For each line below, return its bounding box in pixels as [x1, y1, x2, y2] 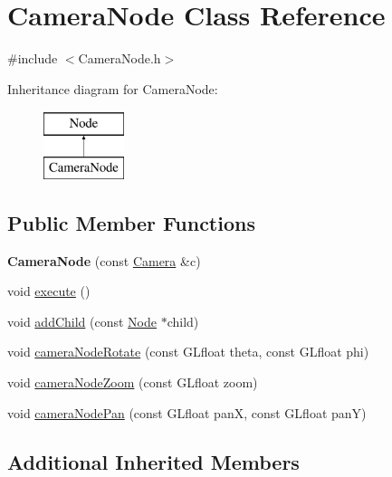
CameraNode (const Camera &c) [7, 251, 201, 270]
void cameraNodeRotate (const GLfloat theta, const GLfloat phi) [7, 342, 369, 361]
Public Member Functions [7, 208, 255, 236]
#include [7, 49, 58, 68]
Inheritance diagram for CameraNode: [7, 79, 218, 98]
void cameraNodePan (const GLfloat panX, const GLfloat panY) [7, 403, 367, 422]
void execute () [7, 281, 91, 301]
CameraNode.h [78, 49, 161, 68]
